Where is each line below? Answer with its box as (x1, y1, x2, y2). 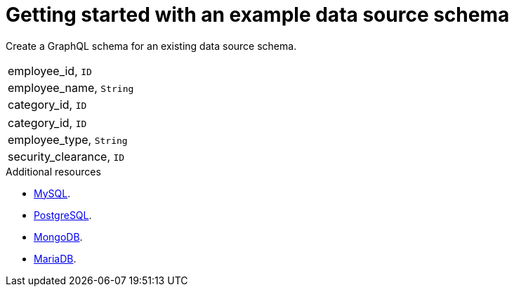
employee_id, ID (8, 63, 92, 78)
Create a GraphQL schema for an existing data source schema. (6, 39, 297, 52)
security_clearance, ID (8, 149, 125, 164)
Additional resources (6, 165, 101, 178)
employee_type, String (8, 132, 128, 147)
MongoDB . (34, 230, 83, 243)
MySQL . (34, 187, 71, 199)
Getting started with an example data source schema (6, 3, 510, 27)
